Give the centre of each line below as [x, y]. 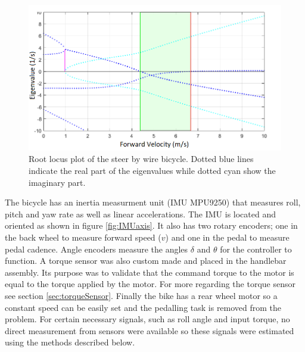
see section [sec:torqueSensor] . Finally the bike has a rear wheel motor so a [141, 296]
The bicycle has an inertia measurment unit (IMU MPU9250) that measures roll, [153, 202]
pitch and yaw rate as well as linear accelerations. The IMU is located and [140, 214]
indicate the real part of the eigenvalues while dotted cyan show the [152, 171]
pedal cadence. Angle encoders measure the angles [97, 249]
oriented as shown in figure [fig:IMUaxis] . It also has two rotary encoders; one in [151, 225]
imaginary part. [57, 182]
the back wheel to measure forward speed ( [83, 237]
